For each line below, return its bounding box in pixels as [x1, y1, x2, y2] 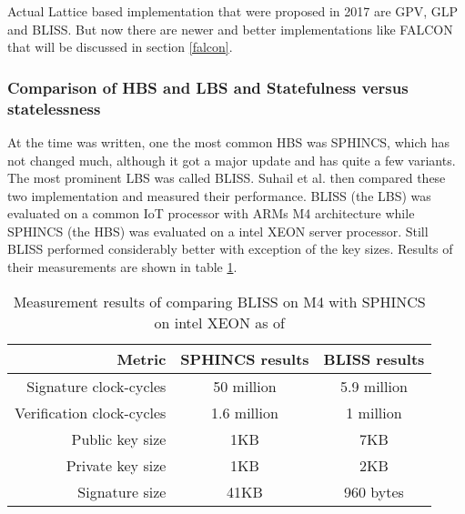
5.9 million [340, 375, 408, 397]
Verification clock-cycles [15, 401, 167, 423]
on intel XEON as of [154, 311, 285, 333]
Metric [116, 348, 167, 369]
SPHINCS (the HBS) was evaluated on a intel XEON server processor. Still [7, 221, 429, 240]
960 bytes [344, 480, 404, 502]
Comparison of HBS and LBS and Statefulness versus [7, 76, 409, 98]
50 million [213, 375, 277, 397]
